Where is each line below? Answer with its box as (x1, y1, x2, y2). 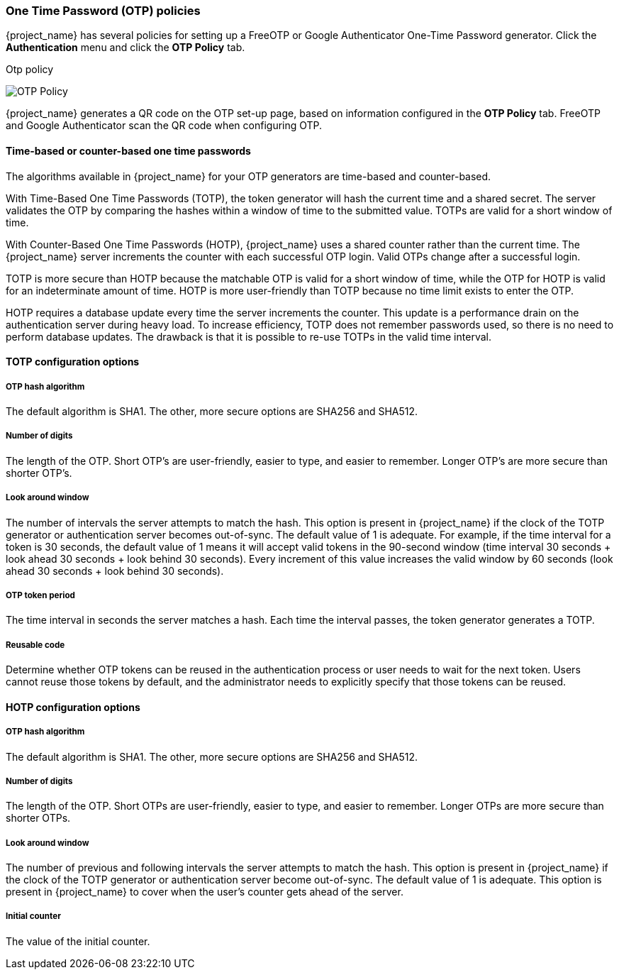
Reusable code (6, 639, 65, 650)
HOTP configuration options (6, 700, 140, 713)
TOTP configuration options (6, 356, 140, 368)
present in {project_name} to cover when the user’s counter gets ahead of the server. (6, 886, 403, 898)
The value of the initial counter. (6, 935, 150, 947)
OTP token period (6, 590, 75, 600)
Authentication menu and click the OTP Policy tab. (6, 41, 245, 54)
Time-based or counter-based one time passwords (6, 144, 251, 157)
